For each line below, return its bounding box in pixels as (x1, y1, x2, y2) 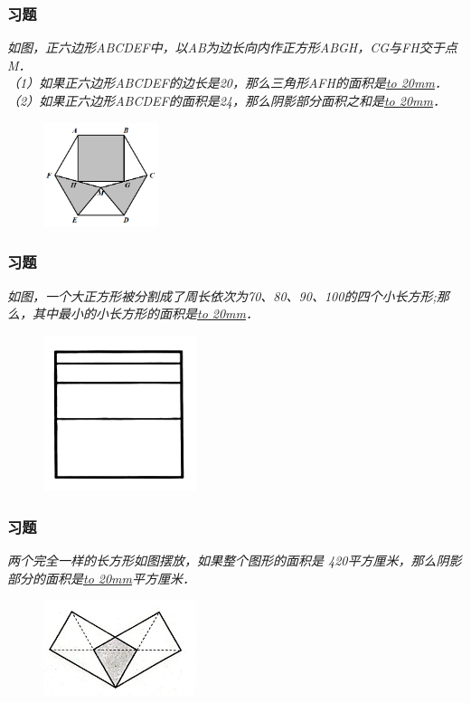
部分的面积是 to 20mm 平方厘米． (7, 568, 196, 587)
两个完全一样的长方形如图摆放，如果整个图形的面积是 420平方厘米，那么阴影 (7, 551, 462, 570)
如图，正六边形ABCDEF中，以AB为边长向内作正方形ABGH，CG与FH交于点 (7, 38, 457, 57)
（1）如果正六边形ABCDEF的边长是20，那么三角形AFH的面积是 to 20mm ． (7, 73, 447, 92)
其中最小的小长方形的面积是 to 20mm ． (32, 304, 259, 323)
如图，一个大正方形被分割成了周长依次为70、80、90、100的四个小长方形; (7, 286, 437, 305)
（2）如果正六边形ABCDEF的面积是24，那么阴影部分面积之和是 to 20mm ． (7, 91, 446, 109)
